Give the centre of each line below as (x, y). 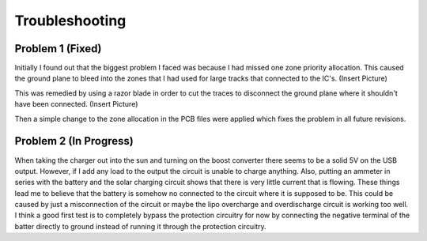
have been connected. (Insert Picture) (76, 104)
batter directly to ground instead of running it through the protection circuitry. (140, 226)
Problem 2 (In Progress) (74, 141)
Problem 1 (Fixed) (58, 49)
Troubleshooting (70, 21)
